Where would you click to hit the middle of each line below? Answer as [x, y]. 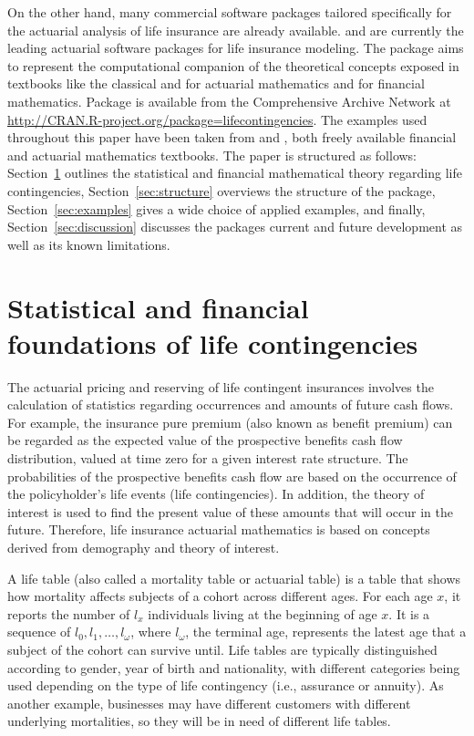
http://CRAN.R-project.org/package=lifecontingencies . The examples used [217, 119]
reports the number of [69, 613]
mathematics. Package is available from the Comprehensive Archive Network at [229, 101]
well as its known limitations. [89, 244]
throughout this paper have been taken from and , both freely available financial [232, 137]
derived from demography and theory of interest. [144, 547]
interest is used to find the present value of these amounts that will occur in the [230, 511]
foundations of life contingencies [213, 342]
